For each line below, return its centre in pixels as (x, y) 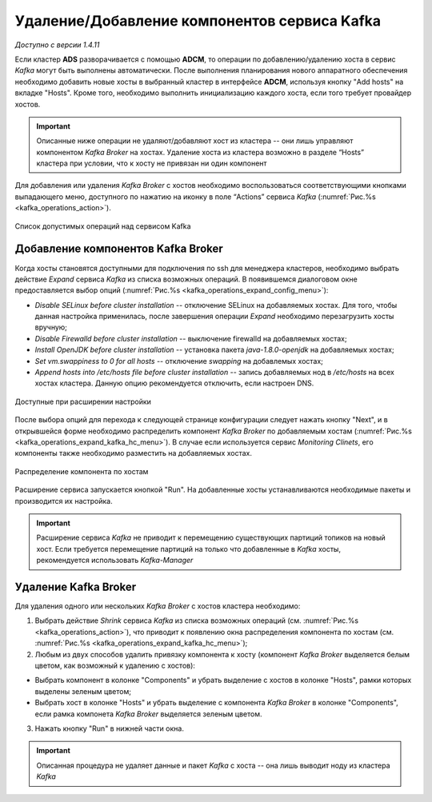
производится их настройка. (64, 501)
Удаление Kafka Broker (76, 587)
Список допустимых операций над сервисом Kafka (103, 226)
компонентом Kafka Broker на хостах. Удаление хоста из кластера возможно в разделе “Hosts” (200, 152)
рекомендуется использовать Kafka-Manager (115, 561)
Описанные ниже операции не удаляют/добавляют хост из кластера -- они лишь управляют (195, 141)
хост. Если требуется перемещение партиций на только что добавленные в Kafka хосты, (189, 549)
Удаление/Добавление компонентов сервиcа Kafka (198, 21)
